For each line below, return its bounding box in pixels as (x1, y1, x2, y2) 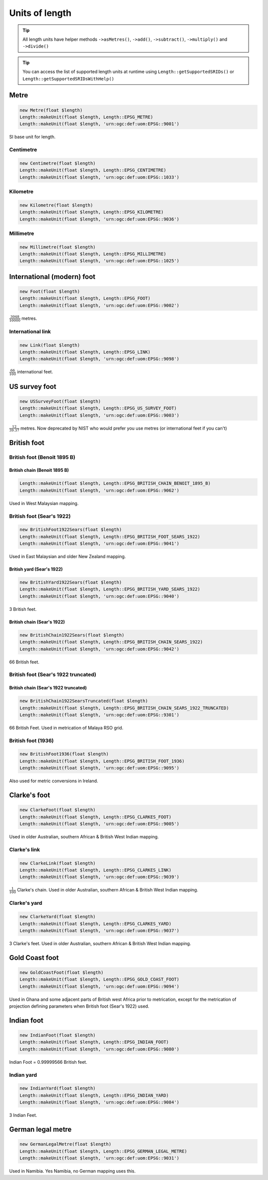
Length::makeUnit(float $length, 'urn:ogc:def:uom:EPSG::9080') (19, 1046, 180, 1052)
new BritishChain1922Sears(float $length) (19, 632, 125, 638)
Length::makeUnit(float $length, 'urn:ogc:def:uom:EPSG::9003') (19, 412, 180, 418)
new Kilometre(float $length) (19, 202, 93, 208)
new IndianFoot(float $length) (19, 1032, 96, 1038)
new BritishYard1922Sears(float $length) (19, 580, 122, 586)
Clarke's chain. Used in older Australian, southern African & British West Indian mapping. (17, 887, 199, 893)
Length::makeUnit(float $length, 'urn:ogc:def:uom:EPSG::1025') (19, 258, 180, 264)
